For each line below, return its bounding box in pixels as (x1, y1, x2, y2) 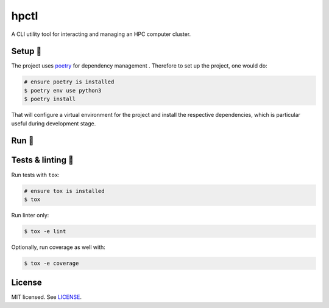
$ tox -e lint (24, 228, 66, 234)
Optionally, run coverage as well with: (11, 243, 106, 251)
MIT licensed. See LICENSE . (11, 293, 82, 301)
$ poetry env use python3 (24, 87, 102, 94)
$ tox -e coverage (24, 259, 79, 267)
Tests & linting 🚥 (11, 155, 74, 166)
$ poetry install (24, 96, 76, 103)
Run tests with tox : (11, 171, 60, 178)
